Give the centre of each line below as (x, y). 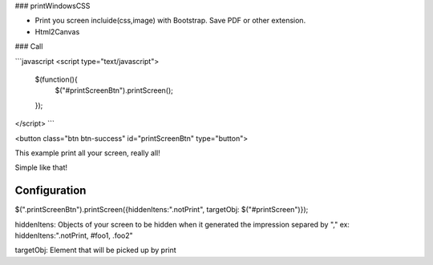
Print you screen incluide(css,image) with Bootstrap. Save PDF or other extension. (170, 21)
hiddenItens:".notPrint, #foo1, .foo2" (74, 235)
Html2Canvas (57, 31)
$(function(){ (56, 79)
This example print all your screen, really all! (87, 153)
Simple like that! (41, 167)
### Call (29, 46)
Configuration (51, 191)
